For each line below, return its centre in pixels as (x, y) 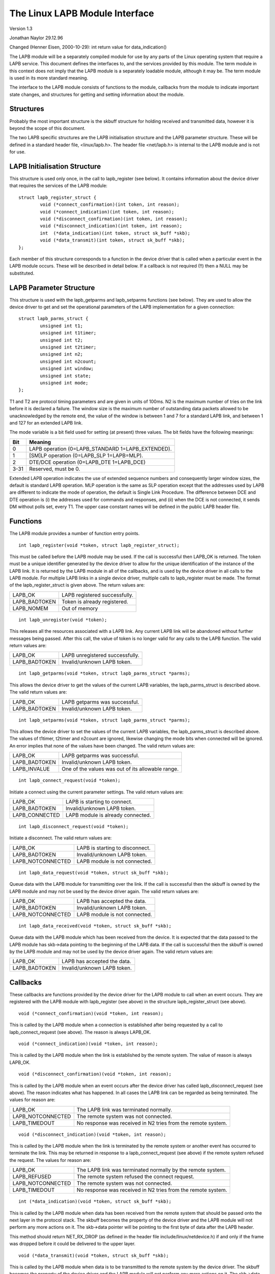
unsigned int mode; (64, 383)
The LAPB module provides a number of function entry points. (75, 534)
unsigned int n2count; (68, 361)
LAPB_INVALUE (31, 769)
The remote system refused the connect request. (135, 1177)
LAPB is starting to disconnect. (114, 847)
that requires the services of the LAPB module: (59, 185)
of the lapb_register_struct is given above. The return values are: (77, 585)
